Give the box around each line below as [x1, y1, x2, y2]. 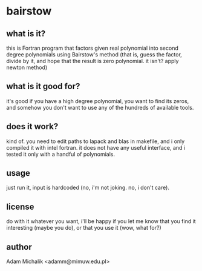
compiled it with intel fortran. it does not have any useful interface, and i [6, 144, 186, 151]
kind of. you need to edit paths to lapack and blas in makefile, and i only [6, 138, 185, 145]
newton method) [6, 64, 48, 71]
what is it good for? [6, 81, 80, 92]
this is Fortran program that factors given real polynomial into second [6, 44, 178, 52]
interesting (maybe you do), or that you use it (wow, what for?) [6, 224, 161, 232]
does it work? [6, 121, 59, 132]
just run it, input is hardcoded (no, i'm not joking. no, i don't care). [6, 184, 169, 192]
